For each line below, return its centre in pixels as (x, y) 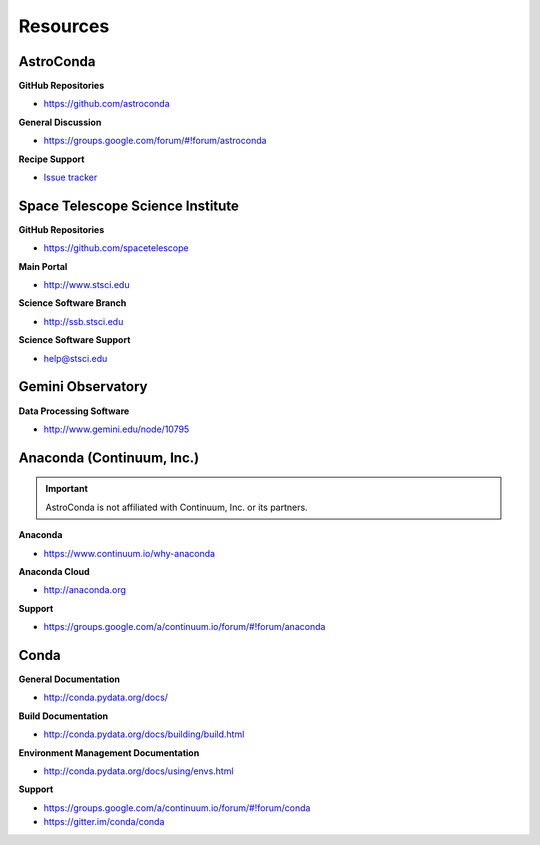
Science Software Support (74, 340)
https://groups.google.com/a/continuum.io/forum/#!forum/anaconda (184, 627)
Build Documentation (63, 716)
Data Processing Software (74, 411)
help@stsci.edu (75, 358)
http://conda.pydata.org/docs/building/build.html (144, 734)
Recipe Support (51, 159)
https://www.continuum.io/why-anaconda (129, 553)
